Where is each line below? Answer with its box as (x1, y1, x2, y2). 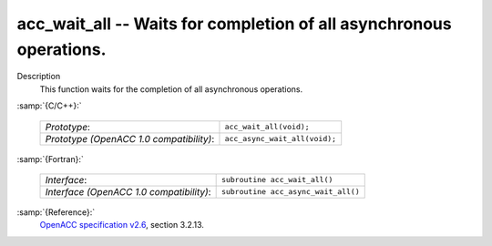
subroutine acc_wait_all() (220, 175, 333, 185)
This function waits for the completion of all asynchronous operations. (39, 83, 303, 95)
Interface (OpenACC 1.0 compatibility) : (45, 185, 211, 198)
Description (16, 71, 61, 82)
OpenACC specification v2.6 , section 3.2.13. (39, 220, 205, 231)
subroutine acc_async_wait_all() (220, 187, 360, 197)
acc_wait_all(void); (224, 122, 310, 132)
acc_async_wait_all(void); (224, 134, 337, 144)
